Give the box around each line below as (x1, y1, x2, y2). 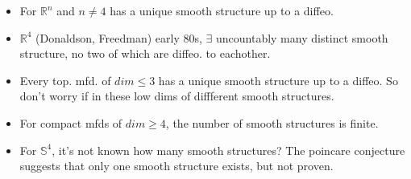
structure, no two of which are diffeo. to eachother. (19, 45, 271, 62)
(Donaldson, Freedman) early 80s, (35, 29, 202, 46)
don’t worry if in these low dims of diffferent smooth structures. (19, 87, 334, 104)
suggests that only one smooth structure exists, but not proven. (19, 157, 334, 174)
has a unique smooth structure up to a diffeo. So (158, 71, 398, 88)
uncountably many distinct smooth (215, 29, 388, 46)
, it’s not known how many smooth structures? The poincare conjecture (52, 141, 405, 158)
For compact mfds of (19, 114, 122, 131)
